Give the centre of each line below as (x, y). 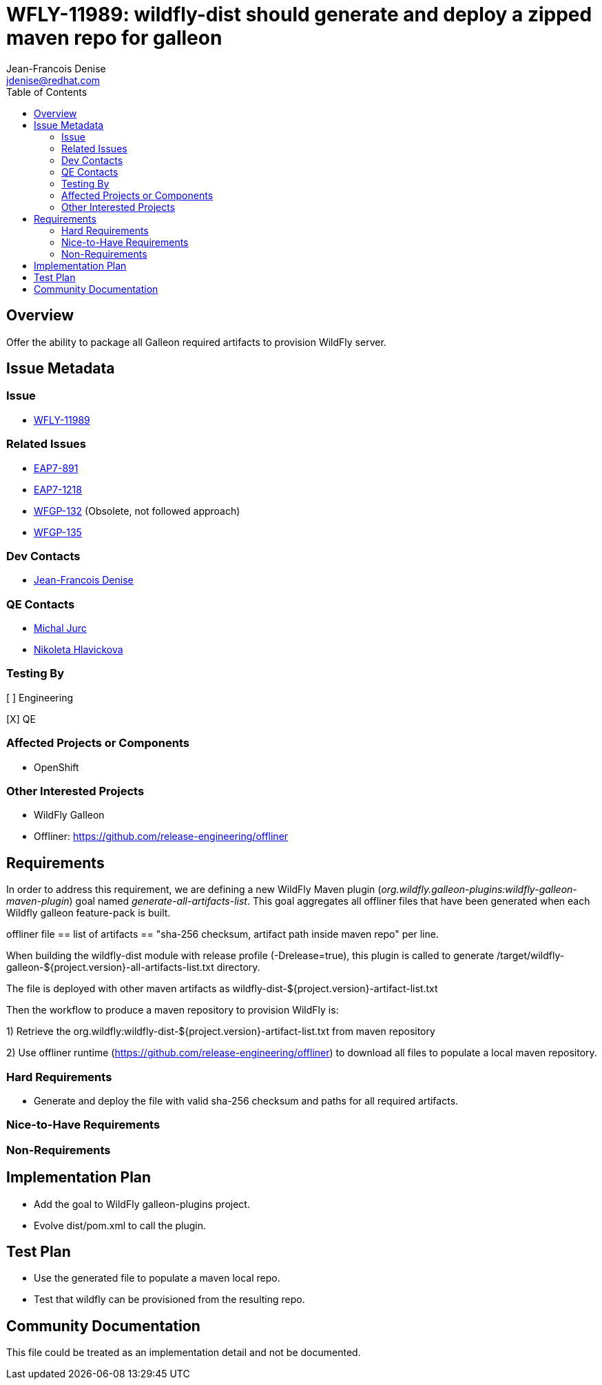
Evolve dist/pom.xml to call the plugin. (120, 1225)
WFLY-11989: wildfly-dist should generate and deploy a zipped (299, 14)
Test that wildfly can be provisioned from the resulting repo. (169, 1300)
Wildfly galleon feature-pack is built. (89, 913)
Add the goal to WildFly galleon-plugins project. (142, 1204)
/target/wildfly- (531, 956)
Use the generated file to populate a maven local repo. (157, 1278)
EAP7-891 (56, 468)
